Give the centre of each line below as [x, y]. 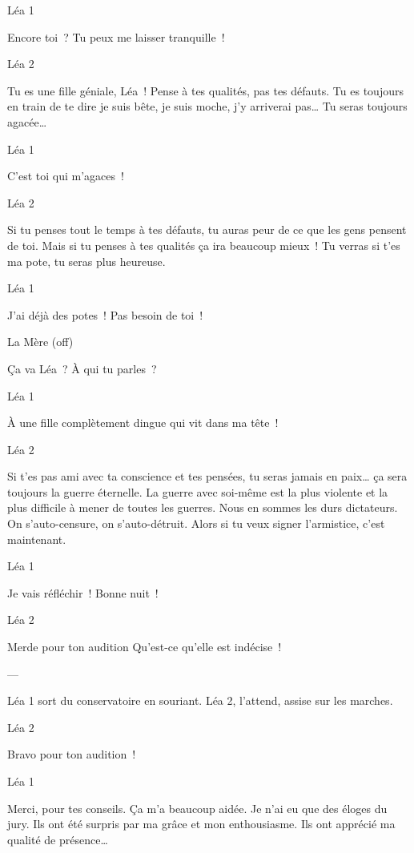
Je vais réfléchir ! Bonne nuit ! [83, 592]
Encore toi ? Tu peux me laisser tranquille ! [116, 36]
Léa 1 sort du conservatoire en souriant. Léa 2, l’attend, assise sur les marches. [200, 700]
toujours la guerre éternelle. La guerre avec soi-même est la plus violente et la [198, 491]
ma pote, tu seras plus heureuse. [86, 261]
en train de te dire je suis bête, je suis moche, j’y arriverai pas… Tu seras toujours [207, 106]
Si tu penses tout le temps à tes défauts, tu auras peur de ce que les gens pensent [207, 229]
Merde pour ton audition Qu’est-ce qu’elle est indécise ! [145, 647]
